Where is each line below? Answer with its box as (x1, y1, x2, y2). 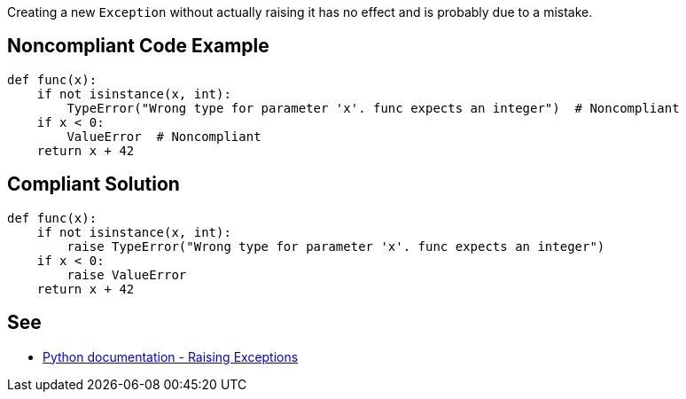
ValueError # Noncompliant (66, 129, 261, 144)
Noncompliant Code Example (7, 35, 269, 58)
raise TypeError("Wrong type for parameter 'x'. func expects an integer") (66, 239, 605, 254)
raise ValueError (66, 267, 187, 282)
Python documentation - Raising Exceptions (43, 348, 299, 364)
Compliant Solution (7, 173, 180, 196)
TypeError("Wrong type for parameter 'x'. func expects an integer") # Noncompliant (66, 100, 680, 115)
